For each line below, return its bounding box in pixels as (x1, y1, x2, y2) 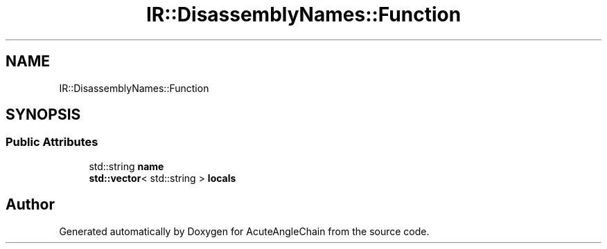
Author (6, 196, 55, 214)
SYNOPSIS (6, 106, 81, 124)
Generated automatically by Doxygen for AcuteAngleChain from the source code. (59, 225, 430, 237)
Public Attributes (6, 135, 98, 149)
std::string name (89, 160, 164, 172)
